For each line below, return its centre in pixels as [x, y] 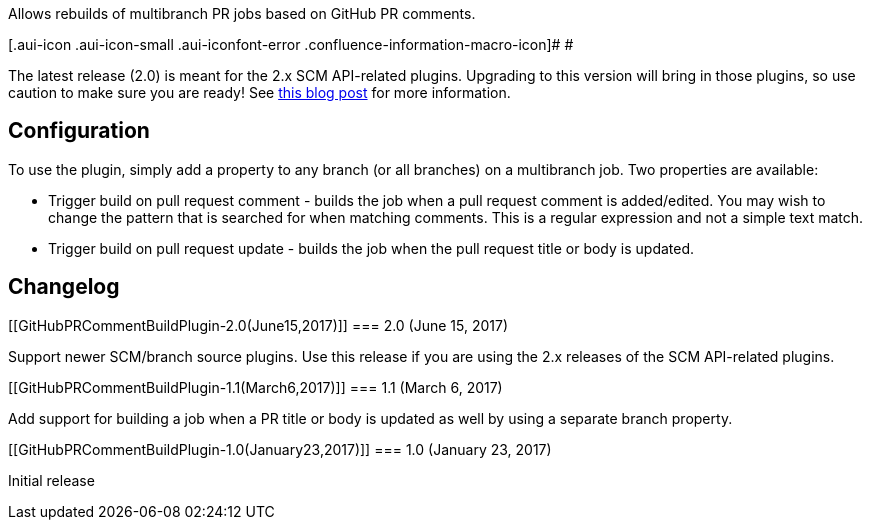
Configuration [79, 131]
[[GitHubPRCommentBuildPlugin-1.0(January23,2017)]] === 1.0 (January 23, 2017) [280, 449]
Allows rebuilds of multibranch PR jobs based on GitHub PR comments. [242, 13]
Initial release [51, 480]
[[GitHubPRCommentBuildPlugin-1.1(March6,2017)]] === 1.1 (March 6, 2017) [255, 387]
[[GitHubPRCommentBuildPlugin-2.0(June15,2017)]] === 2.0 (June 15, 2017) [258, 325]
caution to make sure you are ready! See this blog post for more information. [259, 92]
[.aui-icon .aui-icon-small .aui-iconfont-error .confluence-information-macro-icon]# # [291, 44]
